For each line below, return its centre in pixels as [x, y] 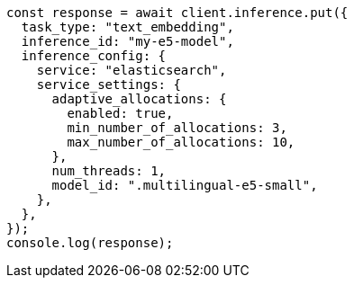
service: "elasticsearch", [132, 70]
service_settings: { [109, 85]
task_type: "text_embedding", [127, 27]
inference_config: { [94, 56]
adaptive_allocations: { [139, 99]
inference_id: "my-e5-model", [127, 41]
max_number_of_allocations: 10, [181, 142]
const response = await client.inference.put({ [177, 13]
